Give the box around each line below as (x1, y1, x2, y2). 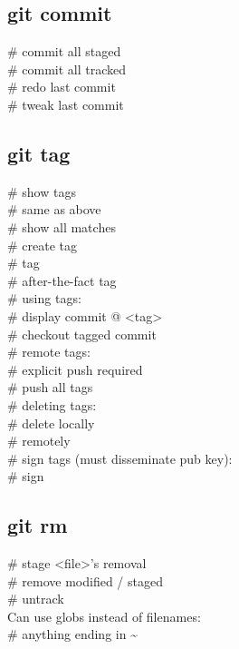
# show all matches (7, 217, 116, 236)
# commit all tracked (7, 59, 127, 78)
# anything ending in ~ (7, 624, 138, 644)
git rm (7, 511, 68, 539)
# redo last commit (7, 77, 116, 96)
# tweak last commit (7, 94, 124, 113)
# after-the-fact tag (7, 270, 117, 290)
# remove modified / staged (7, 571, 163, 590)
